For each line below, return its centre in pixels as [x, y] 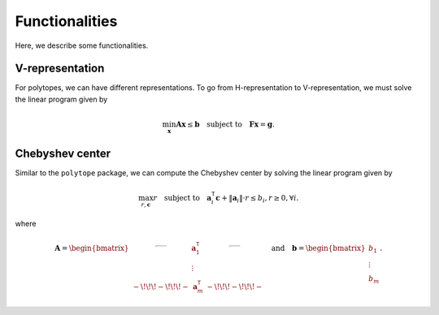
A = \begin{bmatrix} [91, 248]
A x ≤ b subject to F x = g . [226, 125]
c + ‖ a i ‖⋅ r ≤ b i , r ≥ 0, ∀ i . [257, 199]
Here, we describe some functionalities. [82, 45]
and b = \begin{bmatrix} [318, 248]
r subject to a [183, 198]
